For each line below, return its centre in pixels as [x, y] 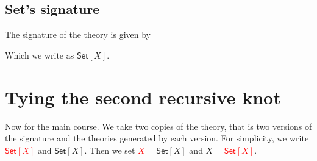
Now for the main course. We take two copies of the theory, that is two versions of [158, 126]
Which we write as [40, 55]
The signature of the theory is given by [78, 34]
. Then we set [110, 150]
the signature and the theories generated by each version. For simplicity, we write [157, 138]
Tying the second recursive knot [143, 97]
